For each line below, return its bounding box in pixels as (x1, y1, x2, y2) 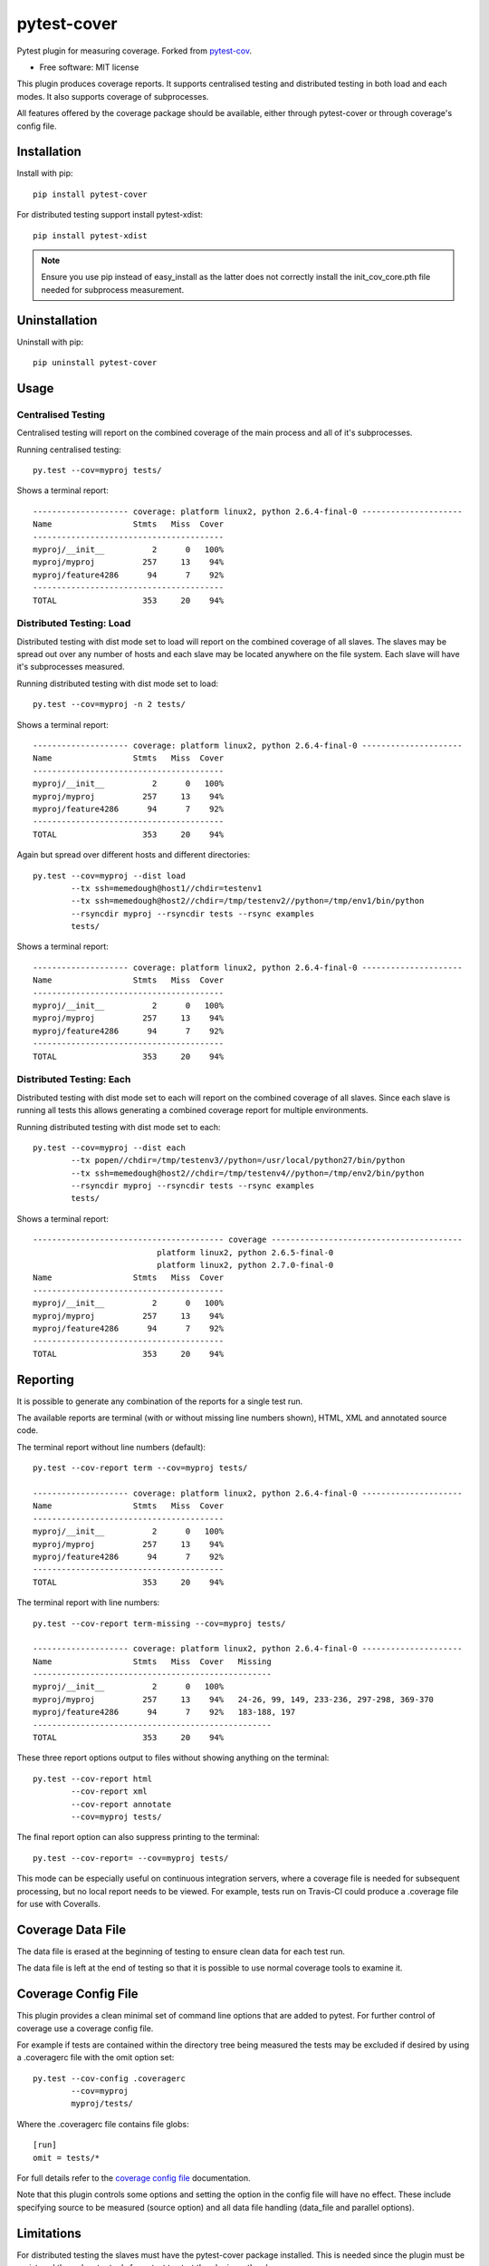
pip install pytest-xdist (33, 230, 149, 240)
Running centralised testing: (16, 444, 121, 455)
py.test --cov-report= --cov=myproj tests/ (33, 1853, 229, 1863)
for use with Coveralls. (16, 1898, 101, 1909)
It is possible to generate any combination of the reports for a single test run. (16, 1396, 303, 1407)
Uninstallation (16, 313, 98, 328)
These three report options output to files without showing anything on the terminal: (16, 1752, 330, 1763)
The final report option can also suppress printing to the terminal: (16, 1832, 260, 1843)
